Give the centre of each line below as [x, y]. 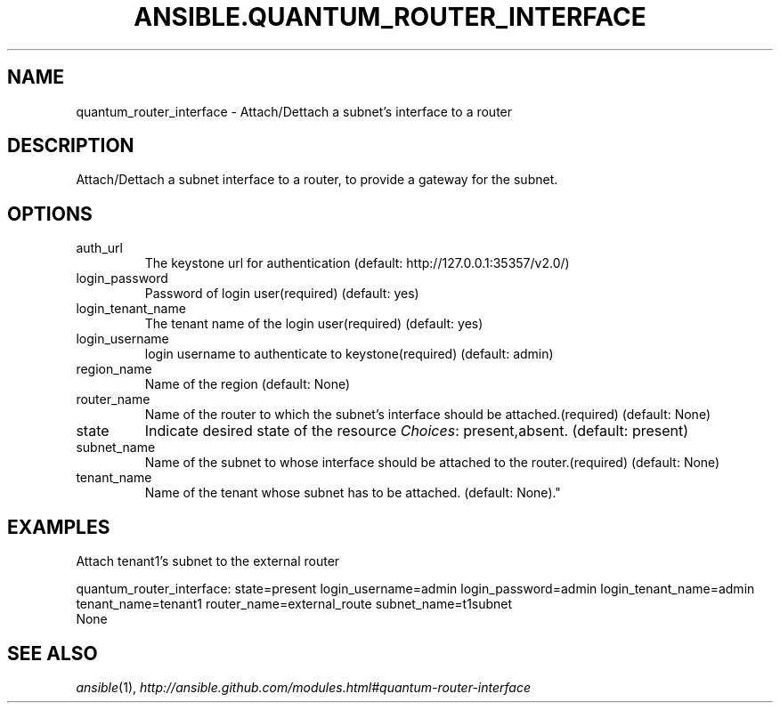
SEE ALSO [53, 653]
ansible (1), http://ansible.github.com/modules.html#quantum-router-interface [303, 687]
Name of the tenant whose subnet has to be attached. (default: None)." [353, 493]
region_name [114, 369]
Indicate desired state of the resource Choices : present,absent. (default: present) [417, 431]
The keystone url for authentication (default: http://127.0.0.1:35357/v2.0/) [357, 263]
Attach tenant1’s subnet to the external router [208, 561]
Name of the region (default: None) [248, 384]
